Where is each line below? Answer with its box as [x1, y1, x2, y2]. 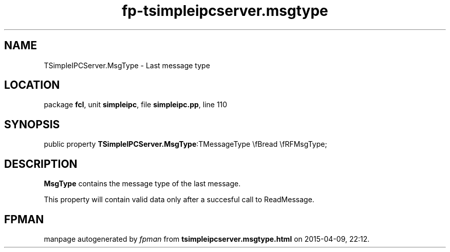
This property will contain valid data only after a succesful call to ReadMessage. [44, 195, 314, 204]
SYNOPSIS [4, 118, 60, 131]
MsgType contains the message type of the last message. [44, 179, 241, 188]
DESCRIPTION [4, 157, 78, 170]
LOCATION [4, 79, 60, 92]
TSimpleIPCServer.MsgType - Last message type [44, 61, 210, 70]
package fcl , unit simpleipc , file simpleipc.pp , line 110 [44, 100, 228, 109]
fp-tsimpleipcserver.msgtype [122, 2, 328, 20]
